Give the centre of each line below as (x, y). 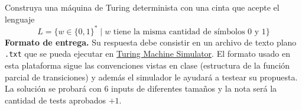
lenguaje (20, 19)
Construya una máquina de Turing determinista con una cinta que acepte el (142, 7)
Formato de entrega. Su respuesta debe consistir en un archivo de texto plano (151, 42)
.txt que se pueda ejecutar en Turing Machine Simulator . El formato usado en (148, 54)
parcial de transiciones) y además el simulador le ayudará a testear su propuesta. (151, 77)
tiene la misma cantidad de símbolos (179, 32)
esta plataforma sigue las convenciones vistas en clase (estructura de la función (147, 65)
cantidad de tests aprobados (55, 100)
